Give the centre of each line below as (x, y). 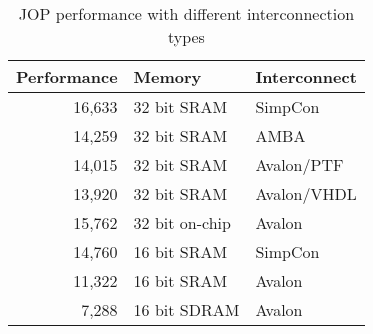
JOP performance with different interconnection (186, 13)
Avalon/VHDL (306, 193)
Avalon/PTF (299, 164)
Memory (167, 76)
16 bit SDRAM (186, 309)
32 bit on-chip (182, 222)
